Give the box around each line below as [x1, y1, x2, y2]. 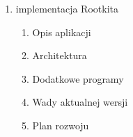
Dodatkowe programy [32, 71, 124, 86]
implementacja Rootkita [15, 1, 118, 15]
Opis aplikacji [32, 24, 91, 39]
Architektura [32, 48, 87, 63]
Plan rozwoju [32, 118, 89, 132]
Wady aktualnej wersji [32, 95, 128, 109]
